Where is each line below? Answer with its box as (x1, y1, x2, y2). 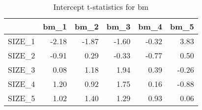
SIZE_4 (8, 78, 35, 89)
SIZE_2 (8, 50, 35, 61)
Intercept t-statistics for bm (53, 1, 149, 12)
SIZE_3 (8, 64, 35, 75)
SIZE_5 (8, 92, 35, 104)
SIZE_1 (8, 35, 35, 47)
